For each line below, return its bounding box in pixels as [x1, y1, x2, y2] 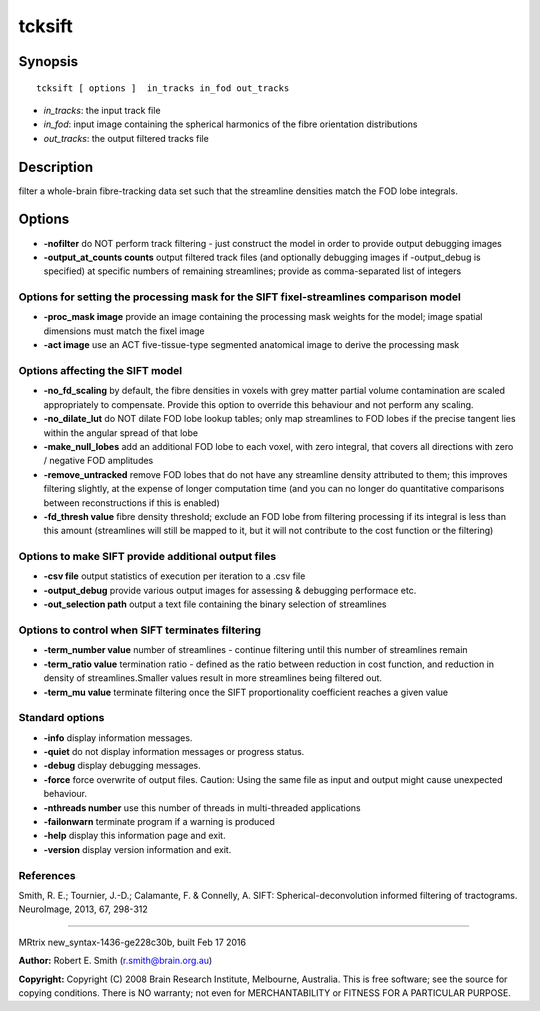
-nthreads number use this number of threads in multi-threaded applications [43, 801, 361, 814]
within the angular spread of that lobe [43, 426, 199, 439]
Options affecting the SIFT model [18, 364, 183, 378]
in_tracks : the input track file [43, 104, 161, 116]
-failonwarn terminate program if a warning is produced [43, 816, 275, 828]
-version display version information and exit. [43, 843, 232, 855]
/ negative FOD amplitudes [43, 455, 154, 467]
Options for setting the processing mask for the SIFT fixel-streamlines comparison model [18, 290, 462, 304]
